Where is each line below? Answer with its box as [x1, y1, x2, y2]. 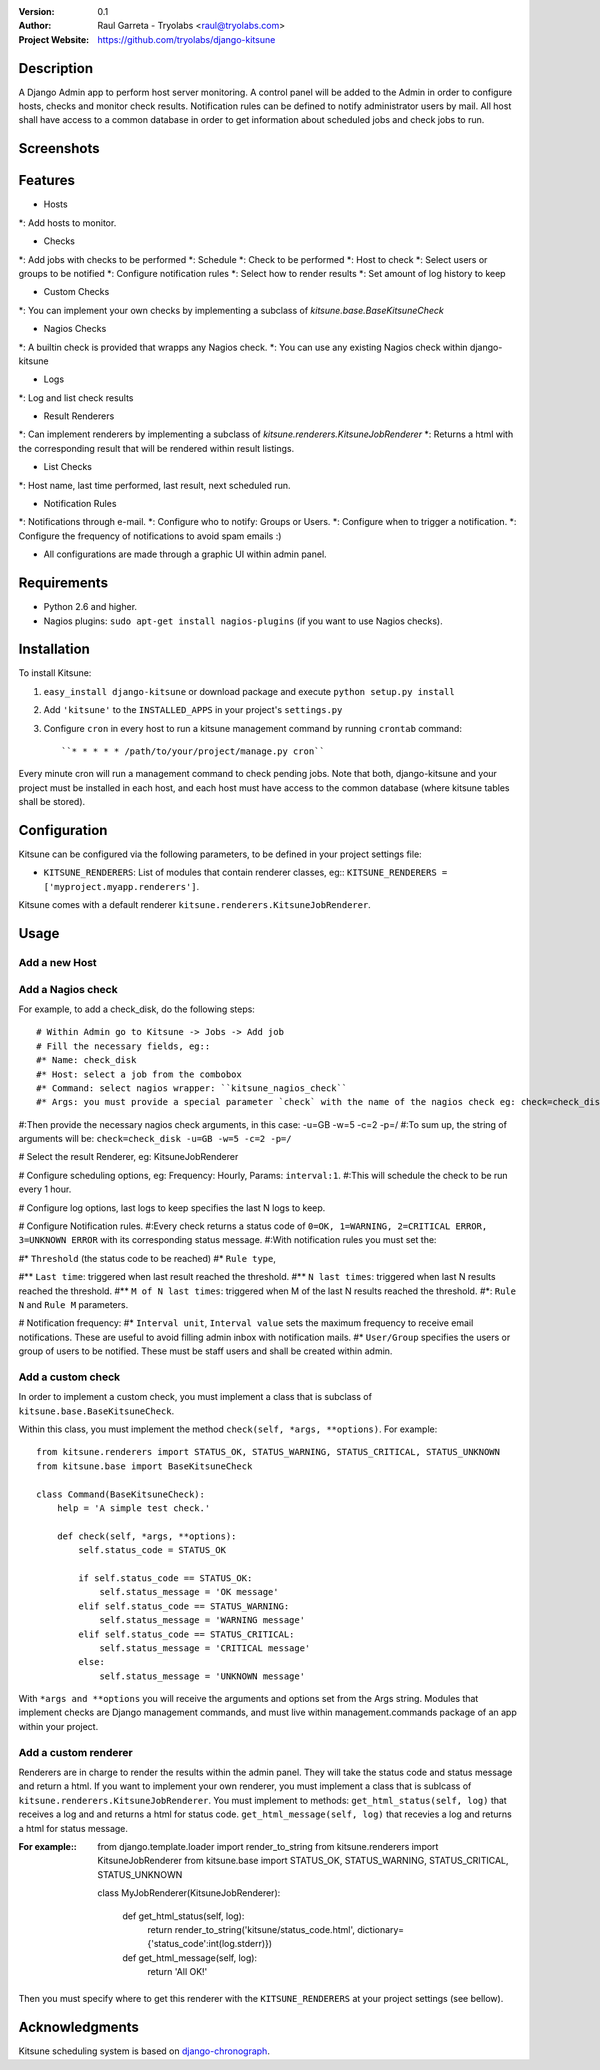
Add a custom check [18, 1370, 121, 1384]
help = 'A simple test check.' [56, 1503, 211, 1514]
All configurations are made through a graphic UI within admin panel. [43, 548, 327, 560]
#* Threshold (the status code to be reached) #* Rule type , [18, 1252, 277, 1264]
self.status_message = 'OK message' [99, 1586, 279, 1598]
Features [18, 172, 75, 189]
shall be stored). [18, 796, 86, 808]
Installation [18, 641, 90, 658]
